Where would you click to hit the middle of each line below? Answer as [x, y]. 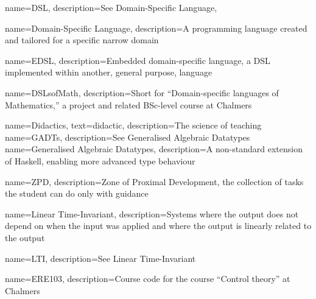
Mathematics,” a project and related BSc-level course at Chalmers [128, 104]
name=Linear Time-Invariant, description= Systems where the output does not [152, 213]
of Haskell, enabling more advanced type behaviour [100, 160]
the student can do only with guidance [77, 193]
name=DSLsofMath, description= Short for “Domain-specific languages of [142, 92]
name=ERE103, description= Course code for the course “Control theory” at [148, 279]
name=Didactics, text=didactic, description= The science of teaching [133, 125]
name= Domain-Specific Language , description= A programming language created [156, 28]
